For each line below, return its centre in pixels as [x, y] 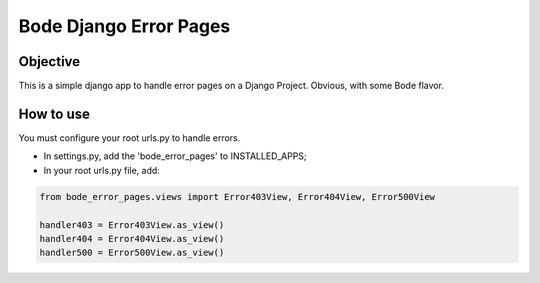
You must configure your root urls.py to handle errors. [129, 137]
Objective [49, 61]
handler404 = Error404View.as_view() [132, 238]
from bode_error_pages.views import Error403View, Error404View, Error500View [237, 196]
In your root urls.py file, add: [101, 170]
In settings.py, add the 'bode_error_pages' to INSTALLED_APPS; [175, 156]
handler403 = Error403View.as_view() [132, 224]
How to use [54, 113]
